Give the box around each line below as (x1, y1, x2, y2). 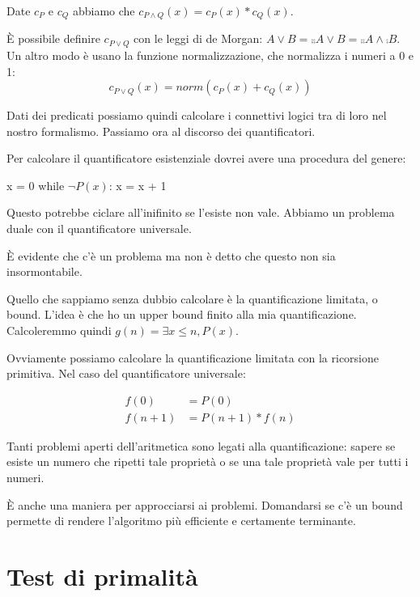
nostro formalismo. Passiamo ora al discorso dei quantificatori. (6, 122, 316, 139)
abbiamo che (72, 2, 135, 19)
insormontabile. (6, 263, 83, 280)
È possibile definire (6, 30, 100, 47)
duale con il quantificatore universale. (6, 220, 192, 237)
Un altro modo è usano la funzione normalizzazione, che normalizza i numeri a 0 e (6, 46, 414, 63)
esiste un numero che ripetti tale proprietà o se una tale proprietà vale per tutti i (6, 453, 409, 470)
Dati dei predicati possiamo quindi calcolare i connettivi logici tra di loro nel (6, 107, 387, 124)
